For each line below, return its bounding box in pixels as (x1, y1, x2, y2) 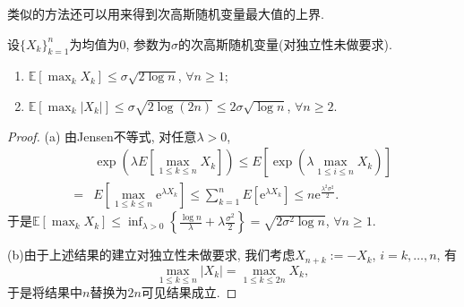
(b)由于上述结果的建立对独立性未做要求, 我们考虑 (7, 245, 296, 264)
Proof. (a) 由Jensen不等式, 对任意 (7, 126, 197, 145)
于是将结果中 (7, 283, 82, 302)
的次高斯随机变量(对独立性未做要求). (178, 34, 392, 53)
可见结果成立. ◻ (141, 283, 237, 302)
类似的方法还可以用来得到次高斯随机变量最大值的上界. (7, 4, 324, 22)
